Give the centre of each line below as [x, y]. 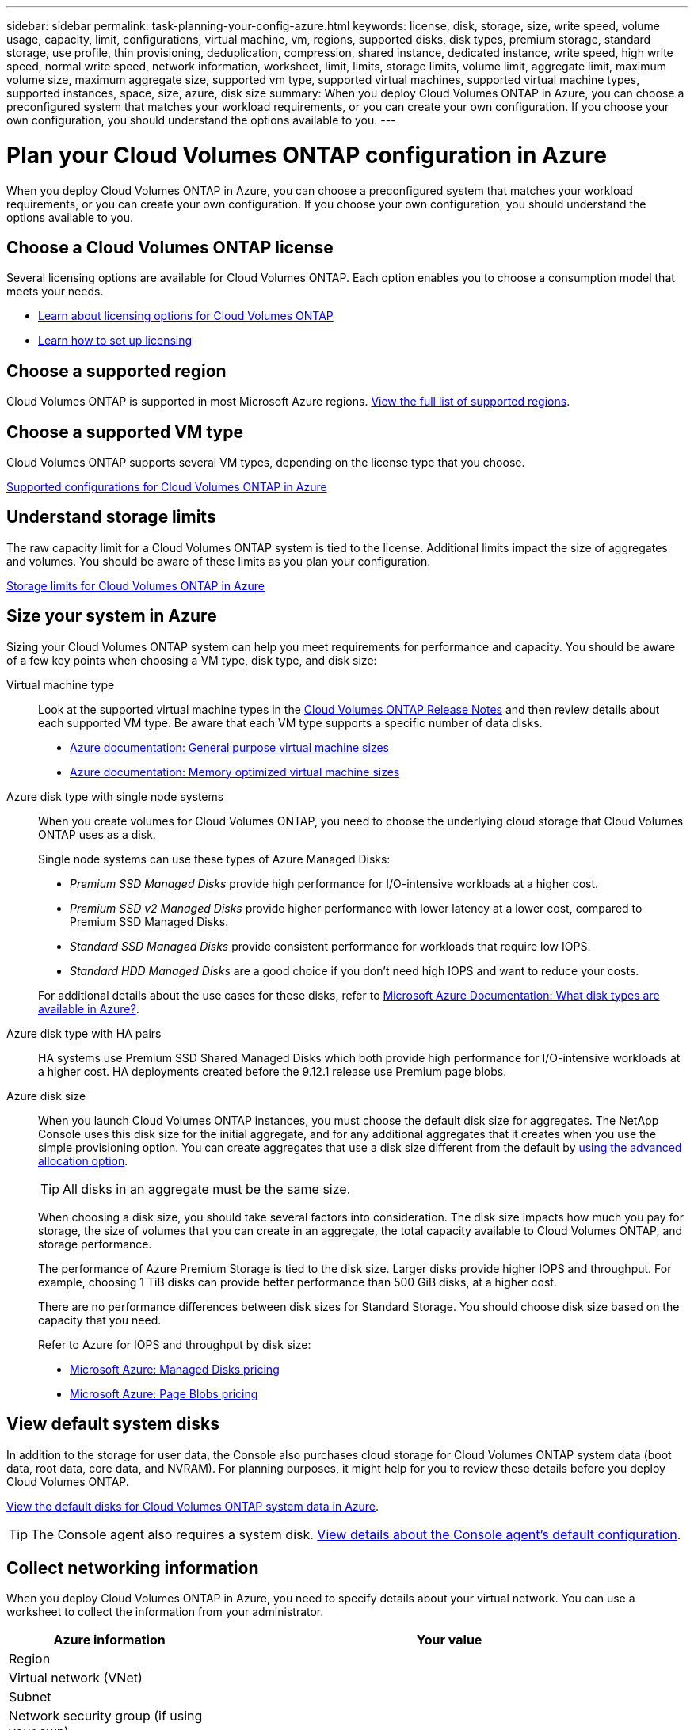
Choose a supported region [116, 371]
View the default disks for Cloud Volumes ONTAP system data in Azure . [193, 1506]
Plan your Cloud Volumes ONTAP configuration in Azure [307, 155]
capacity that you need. [100, 1320]
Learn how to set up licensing [115, 341]
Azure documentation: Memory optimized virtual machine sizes [235, 772]
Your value [449, 1640]
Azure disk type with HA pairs [84, 1033]
